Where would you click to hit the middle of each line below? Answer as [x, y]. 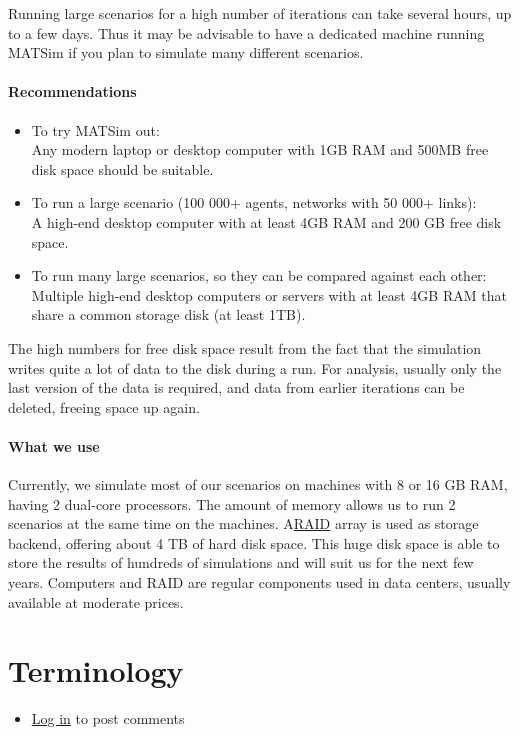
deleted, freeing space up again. [104, 406]
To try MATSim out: [95, 129]
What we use [54, 445]
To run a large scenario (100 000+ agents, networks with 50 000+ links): [254, 202]
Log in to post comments [108, 718]
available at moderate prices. [96, 601]
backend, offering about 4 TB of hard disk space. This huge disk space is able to [254, 542]
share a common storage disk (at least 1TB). [168, 314]
